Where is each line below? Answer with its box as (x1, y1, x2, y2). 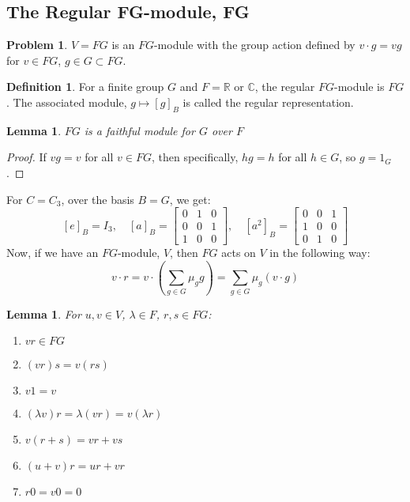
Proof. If (6, 149, 47, 165)
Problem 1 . (6, 36, 68, 53)
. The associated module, (6, 93, 127, 110)
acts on (221, 244, 256, 261)
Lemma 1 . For (6, 305, 81, 322)
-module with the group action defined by (153, 36, 355, 53)
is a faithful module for (84, 122, 195, 138)
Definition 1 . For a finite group (6, 78, 164, 95)
